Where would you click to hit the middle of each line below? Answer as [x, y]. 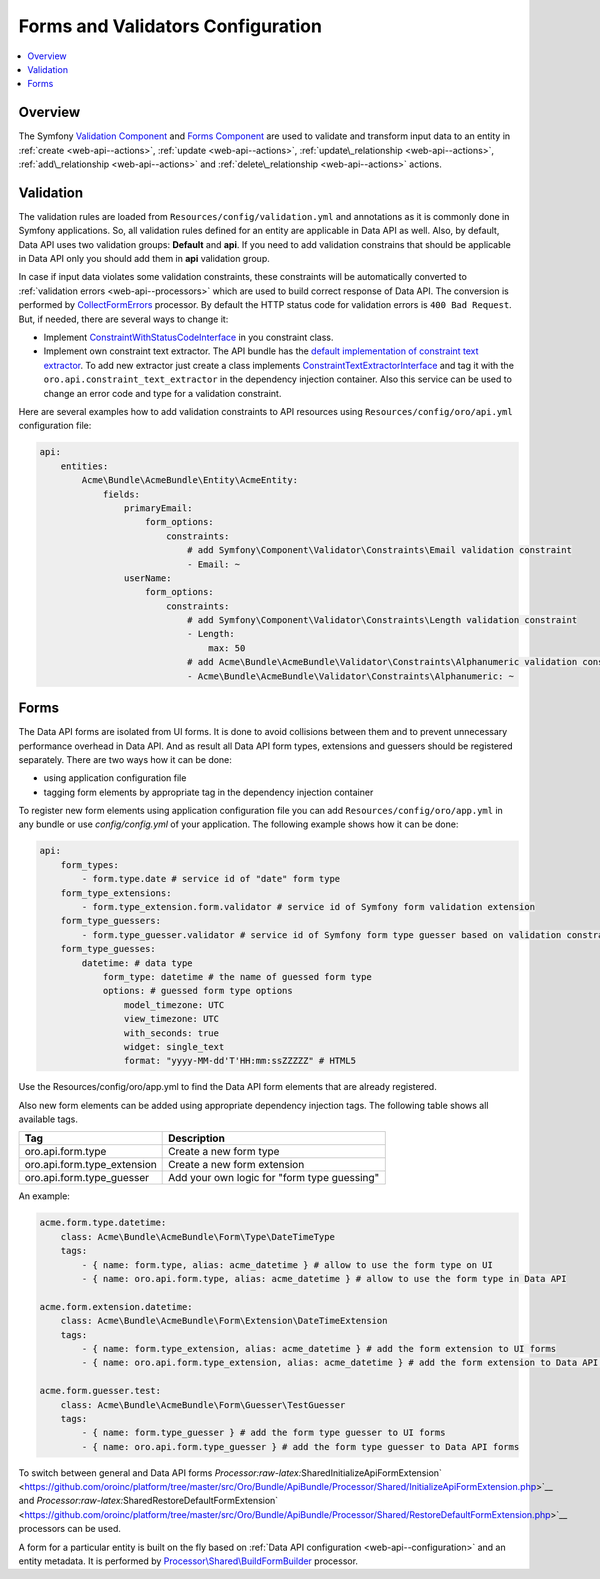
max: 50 [227, 648]
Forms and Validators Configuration [170, 26]
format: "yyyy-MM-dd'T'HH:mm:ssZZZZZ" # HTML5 [240, 1061]
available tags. [48, 1119]
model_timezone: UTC [174, 1004]
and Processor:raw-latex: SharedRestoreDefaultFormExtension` [148, 1501]
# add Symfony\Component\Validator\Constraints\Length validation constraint [382, 620]
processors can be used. [70, 1529]
